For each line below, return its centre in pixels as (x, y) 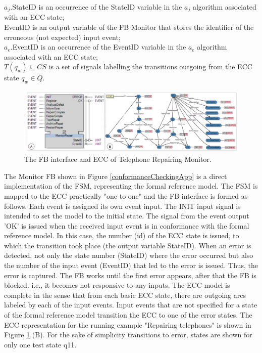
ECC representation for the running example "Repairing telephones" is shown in (128, 324)
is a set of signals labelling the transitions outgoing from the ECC (150, 67)
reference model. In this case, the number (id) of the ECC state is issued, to (122, 235)
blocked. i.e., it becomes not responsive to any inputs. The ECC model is (117, 285)
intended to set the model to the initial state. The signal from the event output (127, 216)
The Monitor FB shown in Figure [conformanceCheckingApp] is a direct (116, 176)
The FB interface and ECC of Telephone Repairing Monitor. (118, 159)
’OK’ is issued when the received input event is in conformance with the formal (127, 225)
